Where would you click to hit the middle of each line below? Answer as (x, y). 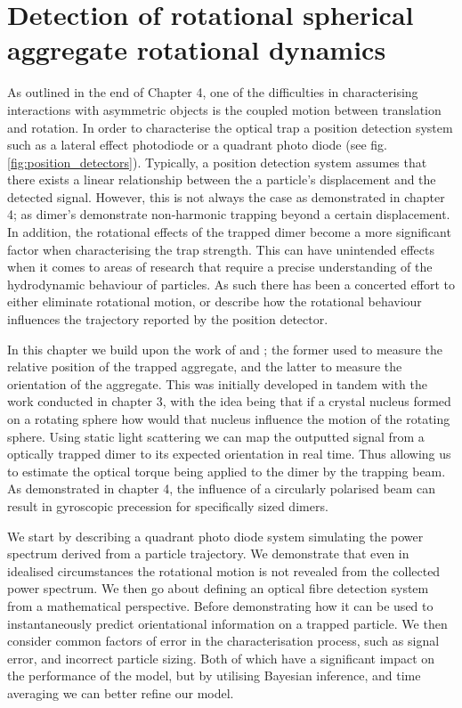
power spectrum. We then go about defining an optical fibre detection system (218, 588)
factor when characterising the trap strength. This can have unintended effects (221, 249)
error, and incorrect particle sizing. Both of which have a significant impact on (221, 658)
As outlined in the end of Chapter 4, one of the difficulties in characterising (213, 92)
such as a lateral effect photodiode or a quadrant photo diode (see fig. (197, 145)
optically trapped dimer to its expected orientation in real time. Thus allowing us (229, 454)
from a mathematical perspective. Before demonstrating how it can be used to (220, 605)
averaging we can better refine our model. (121, 692)
